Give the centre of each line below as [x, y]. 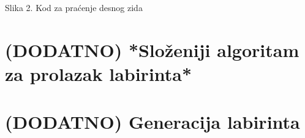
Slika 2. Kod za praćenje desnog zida [74, 7]
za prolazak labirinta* [99, 73]
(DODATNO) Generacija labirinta [152, 122]
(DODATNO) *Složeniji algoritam [152, 49]
